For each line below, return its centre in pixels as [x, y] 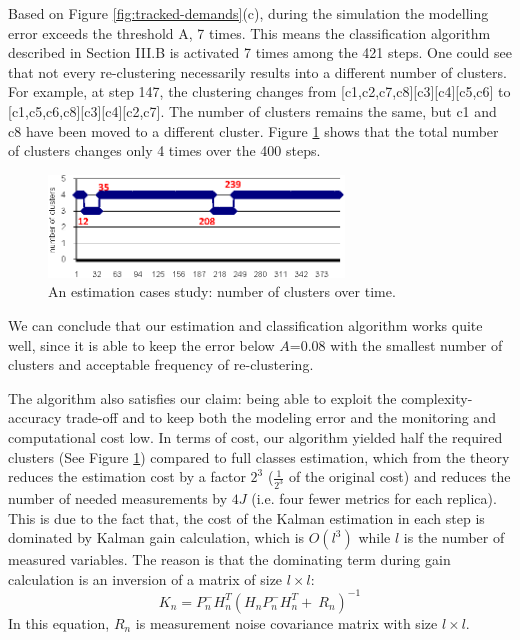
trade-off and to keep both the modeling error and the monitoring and [280, 417]
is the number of [454, 537]
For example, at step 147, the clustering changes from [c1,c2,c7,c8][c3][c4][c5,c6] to [259, 91]
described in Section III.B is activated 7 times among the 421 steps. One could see [260, 52]
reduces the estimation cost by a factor [127, 476]
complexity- [437, 397]
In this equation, [59, 622]
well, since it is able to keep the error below [141, 344]
